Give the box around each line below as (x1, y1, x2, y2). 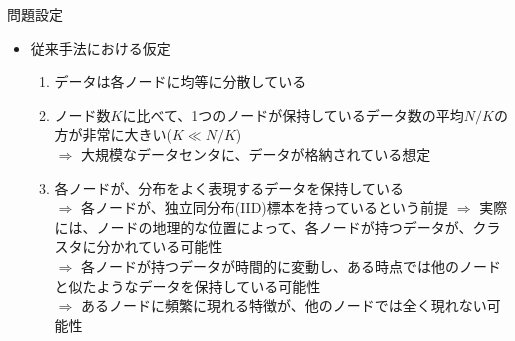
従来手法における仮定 (30, 37, 171, 58)
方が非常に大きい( (54, 124, 173, 145)
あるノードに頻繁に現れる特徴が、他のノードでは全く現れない (80, 295, 487, 316)
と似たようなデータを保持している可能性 (54, 275, 321, 296)
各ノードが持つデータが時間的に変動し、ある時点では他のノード (80, 255, 501, 276)
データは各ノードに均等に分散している (54, 71, 307, 92)
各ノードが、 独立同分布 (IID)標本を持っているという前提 (80, 197, 449, 218)
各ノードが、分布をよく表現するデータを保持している (54, 177, 404, 198)
